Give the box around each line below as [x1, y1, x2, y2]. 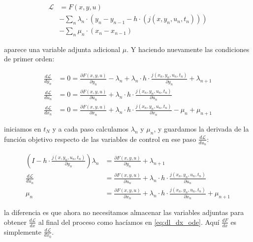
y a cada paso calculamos [52, 123, 129, 134]
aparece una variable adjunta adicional [4, 44, 121, 54]
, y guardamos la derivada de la [154, 123, 249, 134]
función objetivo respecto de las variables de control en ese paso [4, 134, 196, 144]
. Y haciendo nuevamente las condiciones [126, 44, 250, 54]
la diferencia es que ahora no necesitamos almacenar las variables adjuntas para [4, 207, 244, 217]
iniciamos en [4, 123, 41, 134]
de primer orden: [4, 54, 55, 64]
